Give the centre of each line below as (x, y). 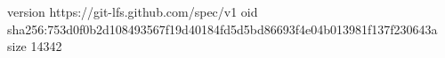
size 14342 (35, 46)
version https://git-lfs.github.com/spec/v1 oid (133, 11)
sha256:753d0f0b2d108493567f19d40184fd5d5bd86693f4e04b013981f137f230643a (222, 29)
